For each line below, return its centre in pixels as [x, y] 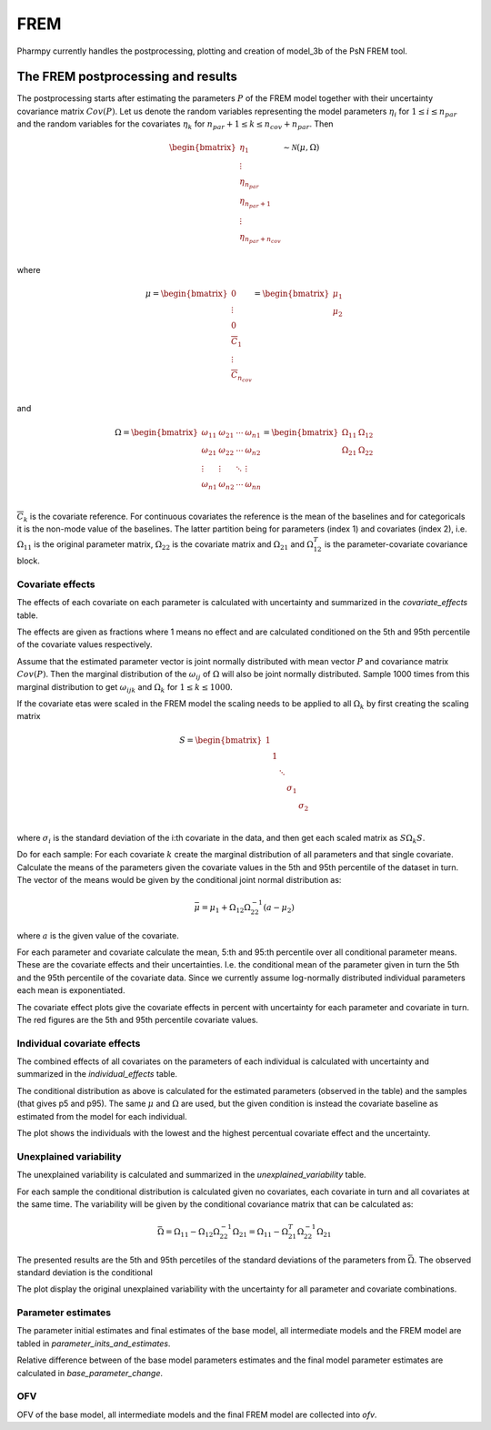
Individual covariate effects [79, 1043]
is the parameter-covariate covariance [396, 544]
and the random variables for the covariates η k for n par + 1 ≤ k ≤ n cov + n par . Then [175, 125]
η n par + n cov [261, 238]
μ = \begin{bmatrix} [186, 293]
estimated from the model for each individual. [102, 1116]
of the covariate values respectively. [85, 644]
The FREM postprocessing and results [127, 77]
